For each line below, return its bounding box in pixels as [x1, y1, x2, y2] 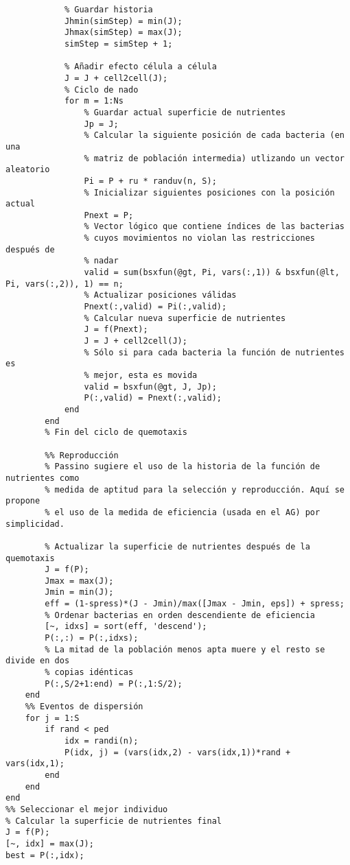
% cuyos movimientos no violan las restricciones [84, 233, 316, 244]
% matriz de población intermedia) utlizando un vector [84, 153, 345, 163]
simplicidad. [5, 519, 65, 529]
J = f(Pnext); [84, 324, 148, 335]
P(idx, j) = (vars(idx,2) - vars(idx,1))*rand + [64, 747, 291, 757]
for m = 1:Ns [64, 96, 124, 106]
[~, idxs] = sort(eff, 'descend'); [45, 621, 207, 632]
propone [5, 496, 40, 506]
